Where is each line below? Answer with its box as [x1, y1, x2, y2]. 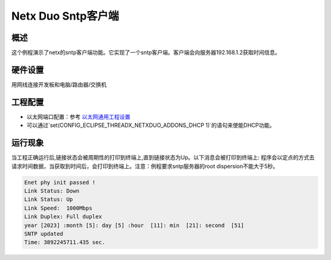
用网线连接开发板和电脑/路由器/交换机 [11, 80, 107, 88]
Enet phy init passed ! [24, 178, 96, 186]
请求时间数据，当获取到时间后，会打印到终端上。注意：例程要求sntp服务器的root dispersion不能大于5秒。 [11, 162, 279, 170]
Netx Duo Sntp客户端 [11, 9, 120, 23]
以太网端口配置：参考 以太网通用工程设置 [26, 113, 131, 120]
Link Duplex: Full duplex [24, 213, 102, 220]
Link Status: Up [24, 196, 74, 203]
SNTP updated [24, 230, 64, 237]
